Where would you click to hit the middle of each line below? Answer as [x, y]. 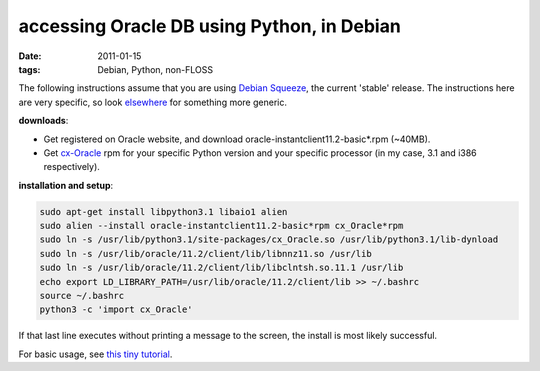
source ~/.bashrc [82, 295]
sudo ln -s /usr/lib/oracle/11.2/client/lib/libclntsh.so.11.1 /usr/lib [221, 268]
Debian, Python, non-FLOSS [155, 69]
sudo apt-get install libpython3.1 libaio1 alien [163, 211]
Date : [30, 56]
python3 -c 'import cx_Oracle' [116, 309]
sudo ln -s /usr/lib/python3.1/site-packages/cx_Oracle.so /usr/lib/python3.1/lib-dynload [269, 239]
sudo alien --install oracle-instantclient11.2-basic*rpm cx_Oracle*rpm [221, 226]
